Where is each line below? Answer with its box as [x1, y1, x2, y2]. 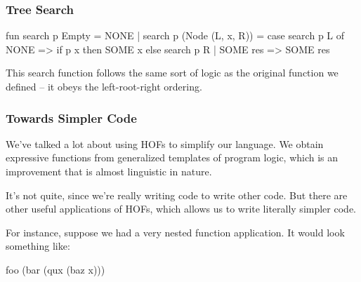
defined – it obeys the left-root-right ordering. [6, 79, 202, 93]
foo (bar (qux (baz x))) [6, 262, 105, 276]
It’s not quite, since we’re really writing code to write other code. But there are [6, 187, 348, 202]
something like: [6, 239, 70, 253]
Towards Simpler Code [6, 109, 137, 126]
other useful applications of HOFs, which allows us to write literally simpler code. [6, 201, 356, 216]
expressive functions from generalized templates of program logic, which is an [6, 150, 339, 165]
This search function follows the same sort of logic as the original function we [6, 65, 339, 80]
